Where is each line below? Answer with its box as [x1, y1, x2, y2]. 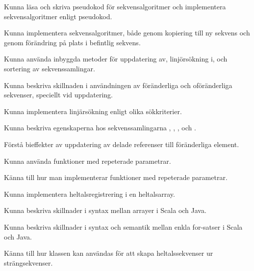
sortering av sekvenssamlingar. [4, 63, 95, 73]
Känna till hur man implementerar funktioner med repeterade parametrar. [4, 172, 228, 182]
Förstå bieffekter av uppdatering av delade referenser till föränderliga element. [4, 139, 239, 149]
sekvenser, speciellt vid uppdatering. [4, 90, 113, 100]
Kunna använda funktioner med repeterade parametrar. [4, 155, 171, 166]
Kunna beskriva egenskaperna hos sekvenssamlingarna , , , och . [4, 122, 196, 133]
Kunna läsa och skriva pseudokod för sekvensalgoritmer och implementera [4, 1, 226, 11]
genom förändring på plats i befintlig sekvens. [4, 37, 141, 47]
